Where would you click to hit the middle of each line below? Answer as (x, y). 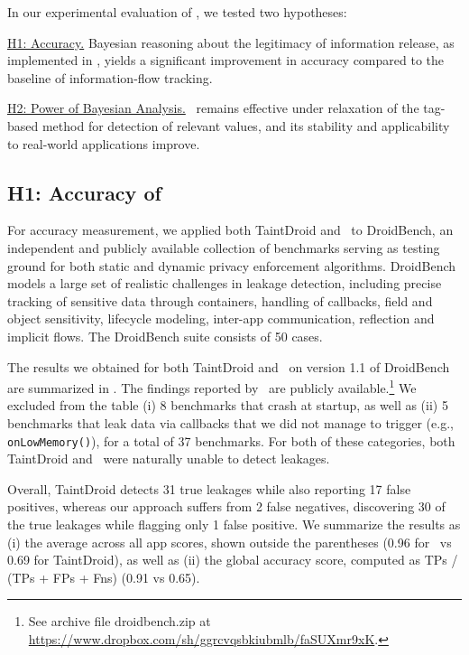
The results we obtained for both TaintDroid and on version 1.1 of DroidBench (229, 366)
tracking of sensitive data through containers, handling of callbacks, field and (220, 300)
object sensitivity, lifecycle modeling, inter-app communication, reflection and (221, 318)
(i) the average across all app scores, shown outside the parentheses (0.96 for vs (230, 542)
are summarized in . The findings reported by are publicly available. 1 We (212, 386)
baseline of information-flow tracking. (110, 77)
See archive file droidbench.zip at (120, 621)
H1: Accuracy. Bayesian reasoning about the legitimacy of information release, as (231, 42)
